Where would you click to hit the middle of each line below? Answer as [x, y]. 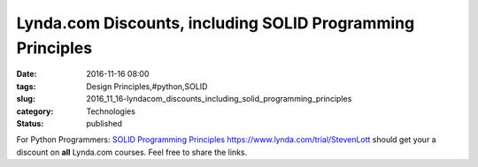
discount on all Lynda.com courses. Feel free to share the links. [132, 152]
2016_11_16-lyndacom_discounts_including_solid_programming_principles [219, 99]
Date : [27, 74]
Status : [30, 123]
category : [35, 111]
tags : [26, 86]
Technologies [111, 111]
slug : [26, 99]
